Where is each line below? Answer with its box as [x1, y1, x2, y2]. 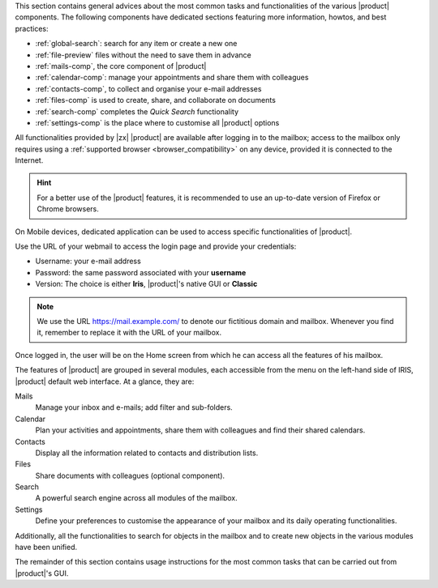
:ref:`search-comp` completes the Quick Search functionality [35, 106, 239, 117]
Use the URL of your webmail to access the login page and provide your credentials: [15, 241, 297, 251]
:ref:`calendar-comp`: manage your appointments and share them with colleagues [35, 73, 309, 83]
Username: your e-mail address [35, 256, 141, 266]
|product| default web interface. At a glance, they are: [15, 377, 195, 386]
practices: [15, 23, 49, 33]
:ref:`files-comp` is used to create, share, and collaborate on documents [35, 96, 276, 105]
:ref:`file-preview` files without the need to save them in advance [35, 49, 251, 60]
